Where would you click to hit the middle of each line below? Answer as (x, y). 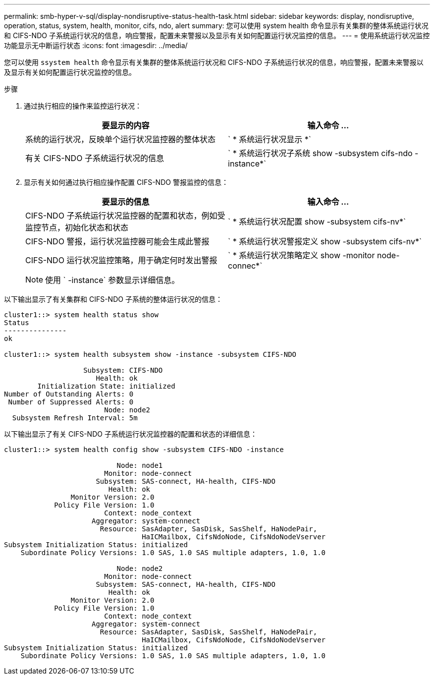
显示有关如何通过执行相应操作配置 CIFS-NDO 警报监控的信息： (126, 182)
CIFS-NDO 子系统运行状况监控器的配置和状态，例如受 (125, 216)
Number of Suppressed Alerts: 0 (71, 402)
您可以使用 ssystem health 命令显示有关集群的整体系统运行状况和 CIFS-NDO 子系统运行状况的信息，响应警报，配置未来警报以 (214, 62)
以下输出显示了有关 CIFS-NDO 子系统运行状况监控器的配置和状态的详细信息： (131, 434)
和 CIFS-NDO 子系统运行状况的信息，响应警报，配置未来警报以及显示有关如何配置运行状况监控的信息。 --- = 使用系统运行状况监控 (217, 35)
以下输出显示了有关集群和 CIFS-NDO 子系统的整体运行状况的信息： (113, 299)
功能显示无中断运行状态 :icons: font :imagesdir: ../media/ (96, 45)
